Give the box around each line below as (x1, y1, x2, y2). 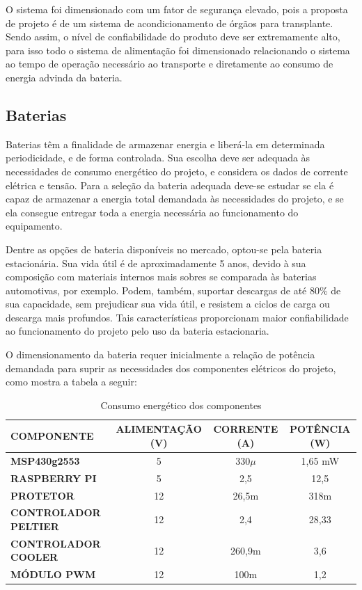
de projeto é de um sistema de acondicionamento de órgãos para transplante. (6, 15, 333, 30)
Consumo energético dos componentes (100, 397, 262, 412)
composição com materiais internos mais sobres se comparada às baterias (6, 269, 317, 284)
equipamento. (6, 218, 63, 233)
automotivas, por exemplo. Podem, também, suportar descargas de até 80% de (6, 282, 341, 297)
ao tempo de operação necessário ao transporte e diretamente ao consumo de (6, 56, 333, 71)
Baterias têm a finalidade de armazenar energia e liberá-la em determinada (6, 136, 325, 151)
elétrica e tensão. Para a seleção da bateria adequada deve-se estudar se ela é (6, 177, 334, 192)
